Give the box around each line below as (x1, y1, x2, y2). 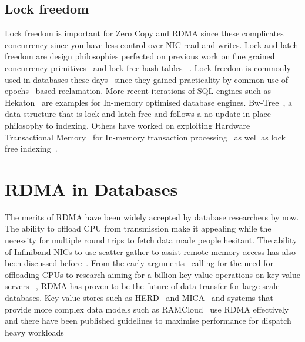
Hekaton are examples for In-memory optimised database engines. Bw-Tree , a (5, 96, 293, 108)
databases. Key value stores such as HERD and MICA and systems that (5, 291, 273, 304)
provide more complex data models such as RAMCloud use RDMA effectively (5, 303, 289, 315)
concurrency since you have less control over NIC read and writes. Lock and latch (5, 38, 299, 51)
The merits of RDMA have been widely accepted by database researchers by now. (5, 210, 299, 223)
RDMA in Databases (5, 176, 178, 200)
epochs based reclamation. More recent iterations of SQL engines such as (5, 85, 272, 97)
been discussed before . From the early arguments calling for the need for (5, 257, 273, 269)
